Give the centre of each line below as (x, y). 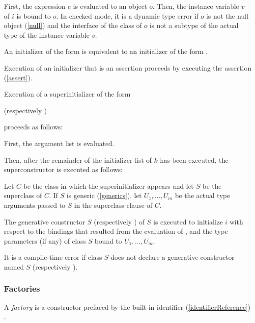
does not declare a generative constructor (173, 257)
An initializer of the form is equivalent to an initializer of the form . (106, 51)
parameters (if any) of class (45, 240)
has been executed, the (194, 160)
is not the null (227, 15)
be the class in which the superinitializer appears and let (109, 186)
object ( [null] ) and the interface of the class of (73, 25)
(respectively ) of (119, 221)
